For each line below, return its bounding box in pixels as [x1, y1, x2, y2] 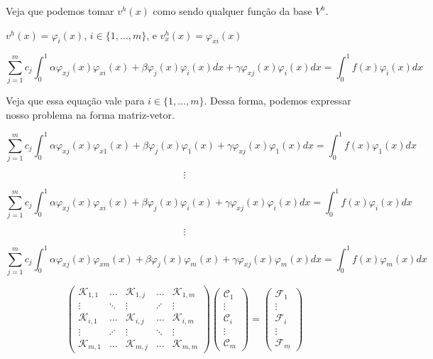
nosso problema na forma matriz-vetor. [6, 107, 175, 122]
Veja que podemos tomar [6, 4, 114, 18]
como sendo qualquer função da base [153, 4, 312, 18]
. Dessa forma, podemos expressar [204, 93, 351, 108]
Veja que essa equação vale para [6, 93, 145, 108]
